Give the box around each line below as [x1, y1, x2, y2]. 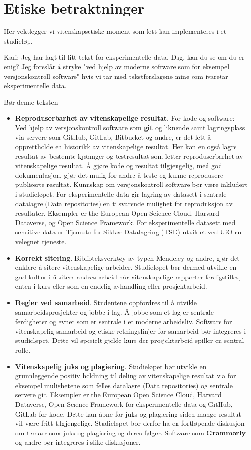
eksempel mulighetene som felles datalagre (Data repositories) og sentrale [15, 380, 233, 390]
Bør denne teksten [4, 96, 58, 107]
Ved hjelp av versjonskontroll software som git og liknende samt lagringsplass [15, 122, 245, 132]
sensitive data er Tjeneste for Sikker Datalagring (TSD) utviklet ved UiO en [15, 227, 242, 237]
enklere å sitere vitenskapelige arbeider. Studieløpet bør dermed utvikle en [15, 262, 236, 272]
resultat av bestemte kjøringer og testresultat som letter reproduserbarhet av [15, 151, 243, 161]
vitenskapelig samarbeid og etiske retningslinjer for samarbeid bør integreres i [15, 326, 246, 336]
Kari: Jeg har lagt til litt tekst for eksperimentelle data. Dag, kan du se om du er [4, 52, 245, 62]
